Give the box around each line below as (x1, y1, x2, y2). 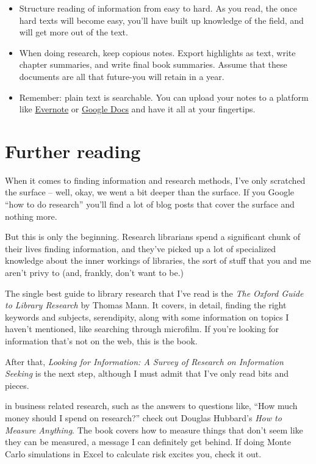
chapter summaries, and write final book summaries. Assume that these (19, 58, 287, 71)
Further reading (5, 138, 141, 163)
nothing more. (5, 209, 57, 222)
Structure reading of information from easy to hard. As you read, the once (19, 2, 297, 14)
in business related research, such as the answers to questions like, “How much (5, 399, 298, 412)
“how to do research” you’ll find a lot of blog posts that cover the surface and (5, 198, 295, 211)
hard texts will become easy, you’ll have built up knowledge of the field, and (19, 13, 304, 26)
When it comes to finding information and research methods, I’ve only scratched (5, 173, 306, 186)
